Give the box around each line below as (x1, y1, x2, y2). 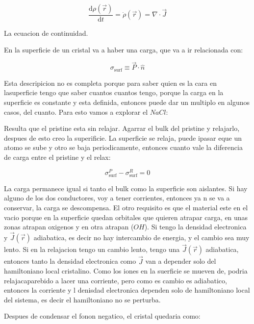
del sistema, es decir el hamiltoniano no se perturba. (4, 294, 161, 304)
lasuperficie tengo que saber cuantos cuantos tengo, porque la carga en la (4, 87, 224, 98)
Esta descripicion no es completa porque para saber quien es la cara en (4, 77, 217, 88)
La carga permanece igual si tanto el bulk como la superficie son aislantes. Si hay (4, 183, 248, 193)
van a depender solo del (145, 256, 216, 266)
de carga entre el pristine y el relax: (4, 152, 111, 162)
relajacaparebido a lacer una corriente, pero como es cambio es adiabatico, (4, 275, 227, 285)
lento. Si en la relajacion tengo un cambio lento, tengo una (4, 244, 180, 254)
